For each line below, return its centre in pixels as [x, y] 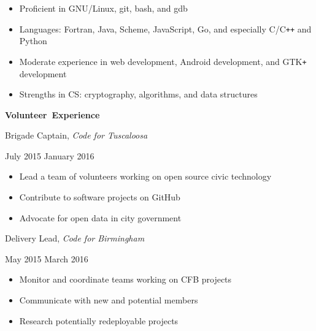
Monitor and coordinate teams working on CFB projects [125, 279]
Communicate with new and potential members [109, 300]
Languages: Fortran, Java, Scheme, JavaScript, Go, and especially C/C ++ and [165, 29]
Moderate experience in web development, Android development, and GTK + [163, 61]
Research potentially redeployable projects [99, 320]
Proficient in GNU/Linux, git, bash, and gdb [103, 8]
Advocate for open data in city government [100, 217]
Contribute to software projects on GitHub [100, 197]
